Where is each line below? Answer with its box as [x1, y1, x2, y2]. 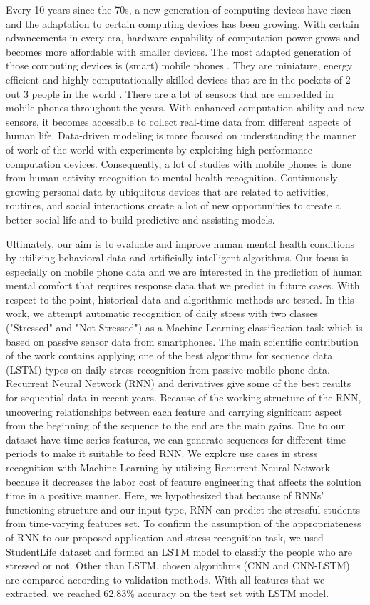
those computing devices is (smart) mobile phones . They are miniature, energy [6, 58, 353, 73]
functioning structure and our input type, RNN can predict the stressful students [6, 501, 361, 516]
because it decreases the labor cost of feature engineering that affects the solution [6, 474, 361, 489]
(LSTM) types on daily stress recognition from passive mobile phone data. [6, 361, 330, 376]
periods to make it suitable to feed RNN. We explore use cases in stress [6, 446, 318, 461]
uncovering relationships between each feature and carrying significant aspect [6, 404, 343, 419]
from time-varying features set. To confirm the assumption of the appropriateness [6, 516, 361, 531]
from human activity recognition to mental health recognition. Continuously [6, 170, 338, 185]
